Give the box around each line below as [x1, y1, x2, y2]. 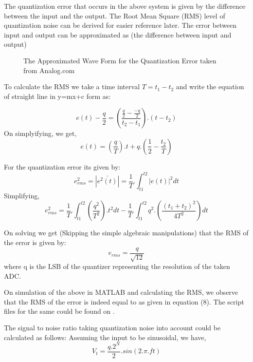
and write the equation [176, 81, 244, 92]
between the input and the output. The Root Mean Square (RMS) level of [4, 10, 225, 20]
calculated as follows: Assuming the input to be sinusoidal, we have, [4, 332, 206, 342]
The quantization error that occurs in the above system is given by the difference [4, 1, 246, 11]
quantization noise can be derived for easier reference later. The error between [4, 20, 237, 30]
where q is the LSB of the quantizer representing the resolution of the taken [4, 261, 230, 271]
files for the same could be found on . [4, 306, 115, 316]
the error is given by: [4, 237, 66, 248]
